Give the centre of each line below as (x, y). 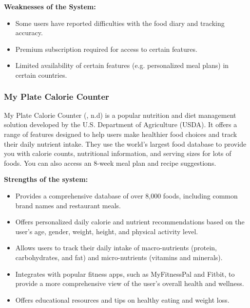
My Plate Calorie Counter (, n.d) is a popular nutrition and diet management (120, 115)
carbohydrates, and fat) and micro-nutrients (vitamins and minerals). (119, 257)
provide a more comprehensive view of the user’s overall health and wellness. (130, 283)
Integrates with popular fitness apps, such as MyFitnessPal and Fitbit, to (125, 274)
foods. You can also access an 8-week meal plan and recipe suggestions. (110, 163)
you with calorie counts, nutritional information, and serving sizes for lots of (118, 153)
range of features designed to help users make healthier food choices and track (121, 134)
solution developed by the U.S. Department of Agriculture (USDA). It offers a (121, 124)
